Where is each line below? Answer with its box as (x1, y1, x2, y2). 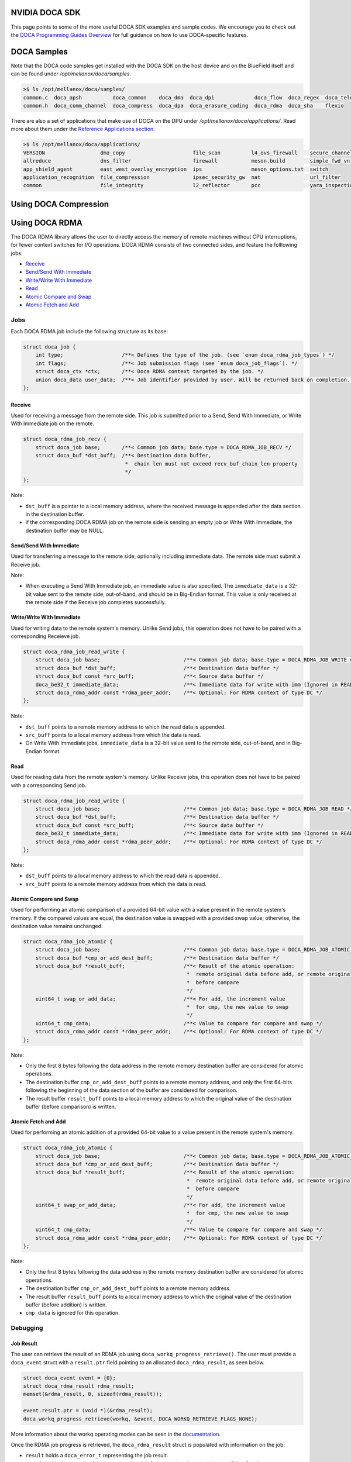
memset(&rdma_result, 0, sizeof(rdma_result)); (23, 1391, 162, 1398)
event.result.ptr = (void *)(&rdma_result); (23, 1407, 153, 1414)
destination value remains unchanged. (11, 922, 103, 929)
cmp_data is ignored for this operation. (25, 1309, 120, 1316)
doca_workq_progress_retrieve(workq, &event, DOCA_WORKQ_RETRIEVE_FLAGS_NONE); (23, 1415, 258, 1422)
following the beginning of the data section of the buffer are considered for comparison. (25, 1087, 238, 1094)
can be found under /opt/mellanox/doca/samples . (11, 70, 132, 77)
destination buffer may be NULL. (25, 527, 104, 534)
